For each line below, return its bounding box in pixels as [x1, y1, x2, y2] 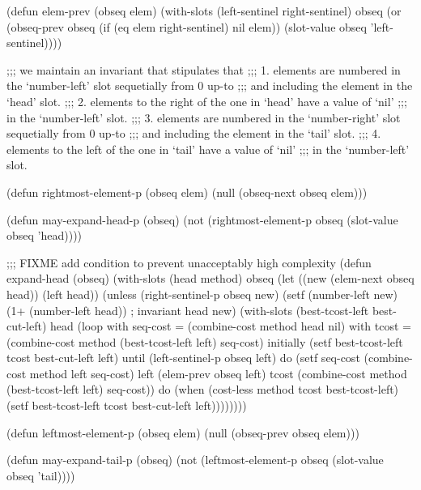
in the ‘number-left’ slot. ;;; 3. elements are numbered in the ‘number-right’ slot [6, 109, 401, 126]
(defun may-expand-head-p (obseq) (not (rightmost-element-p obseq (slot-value [6, 211, 398, 228]
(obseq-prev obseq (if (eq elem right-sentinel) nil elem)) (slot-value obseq [6, 18, 367, 35]
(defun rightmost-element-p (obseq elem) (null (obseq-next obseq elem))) [6, 183, 368, 200]
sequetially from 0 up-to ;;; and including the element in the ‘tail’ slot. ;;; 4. [6, 125, 381, 142]
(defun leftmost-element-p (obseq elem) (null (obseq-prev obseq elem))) [6, 424, 359, 441]
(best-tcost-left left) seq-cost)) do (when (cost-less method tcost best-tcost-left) [6, 381, 399, 398]
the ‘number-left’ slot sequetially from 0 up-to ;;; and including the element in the [6, 77, 413, 94]
